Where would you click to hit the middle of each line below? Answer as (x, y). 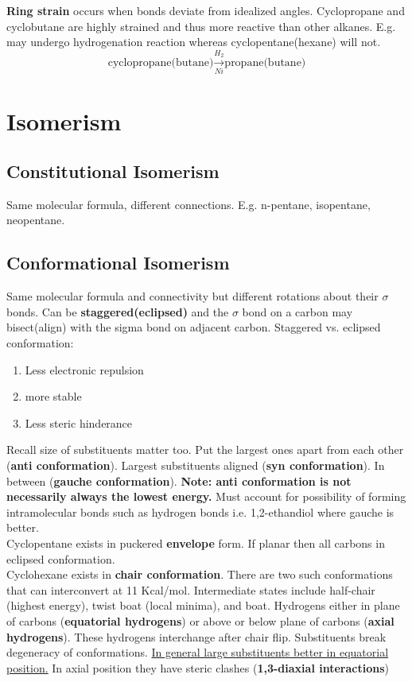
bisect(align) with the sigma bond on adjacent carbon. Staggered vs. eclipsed (194, 327)
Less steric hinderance (79, 422)
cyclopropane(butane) (161, 62)
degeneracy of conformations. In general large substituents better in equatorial (198, 652)
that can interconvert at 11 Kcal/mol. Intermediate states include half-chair (191, 589)
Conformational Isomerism (118, 263)
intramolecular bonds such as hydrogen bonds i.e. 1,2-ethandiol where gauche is (200, 511)
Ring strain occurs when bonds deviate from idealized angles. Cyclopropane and (206, 10)
